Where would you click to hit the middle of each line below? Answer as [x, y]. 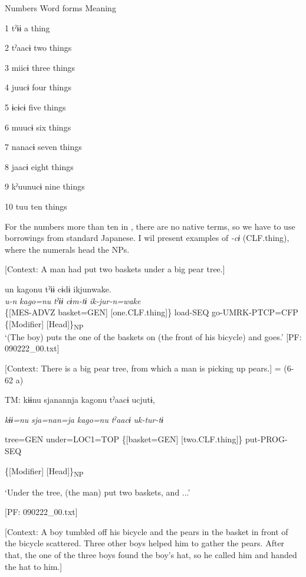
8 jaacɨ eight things [39, 166]
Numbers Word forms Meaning [60, 8]
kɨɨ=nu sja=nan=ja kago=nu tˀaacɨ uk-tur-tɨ [84, 419]
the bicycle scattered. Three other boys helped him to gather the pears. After [145, 543]
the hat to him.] [34, 566]
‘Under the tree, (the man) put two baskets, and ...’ [98, 492]
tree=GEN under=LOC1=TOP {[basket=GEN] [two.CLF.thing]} [124, 439]
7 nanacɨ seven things [43, 147]
